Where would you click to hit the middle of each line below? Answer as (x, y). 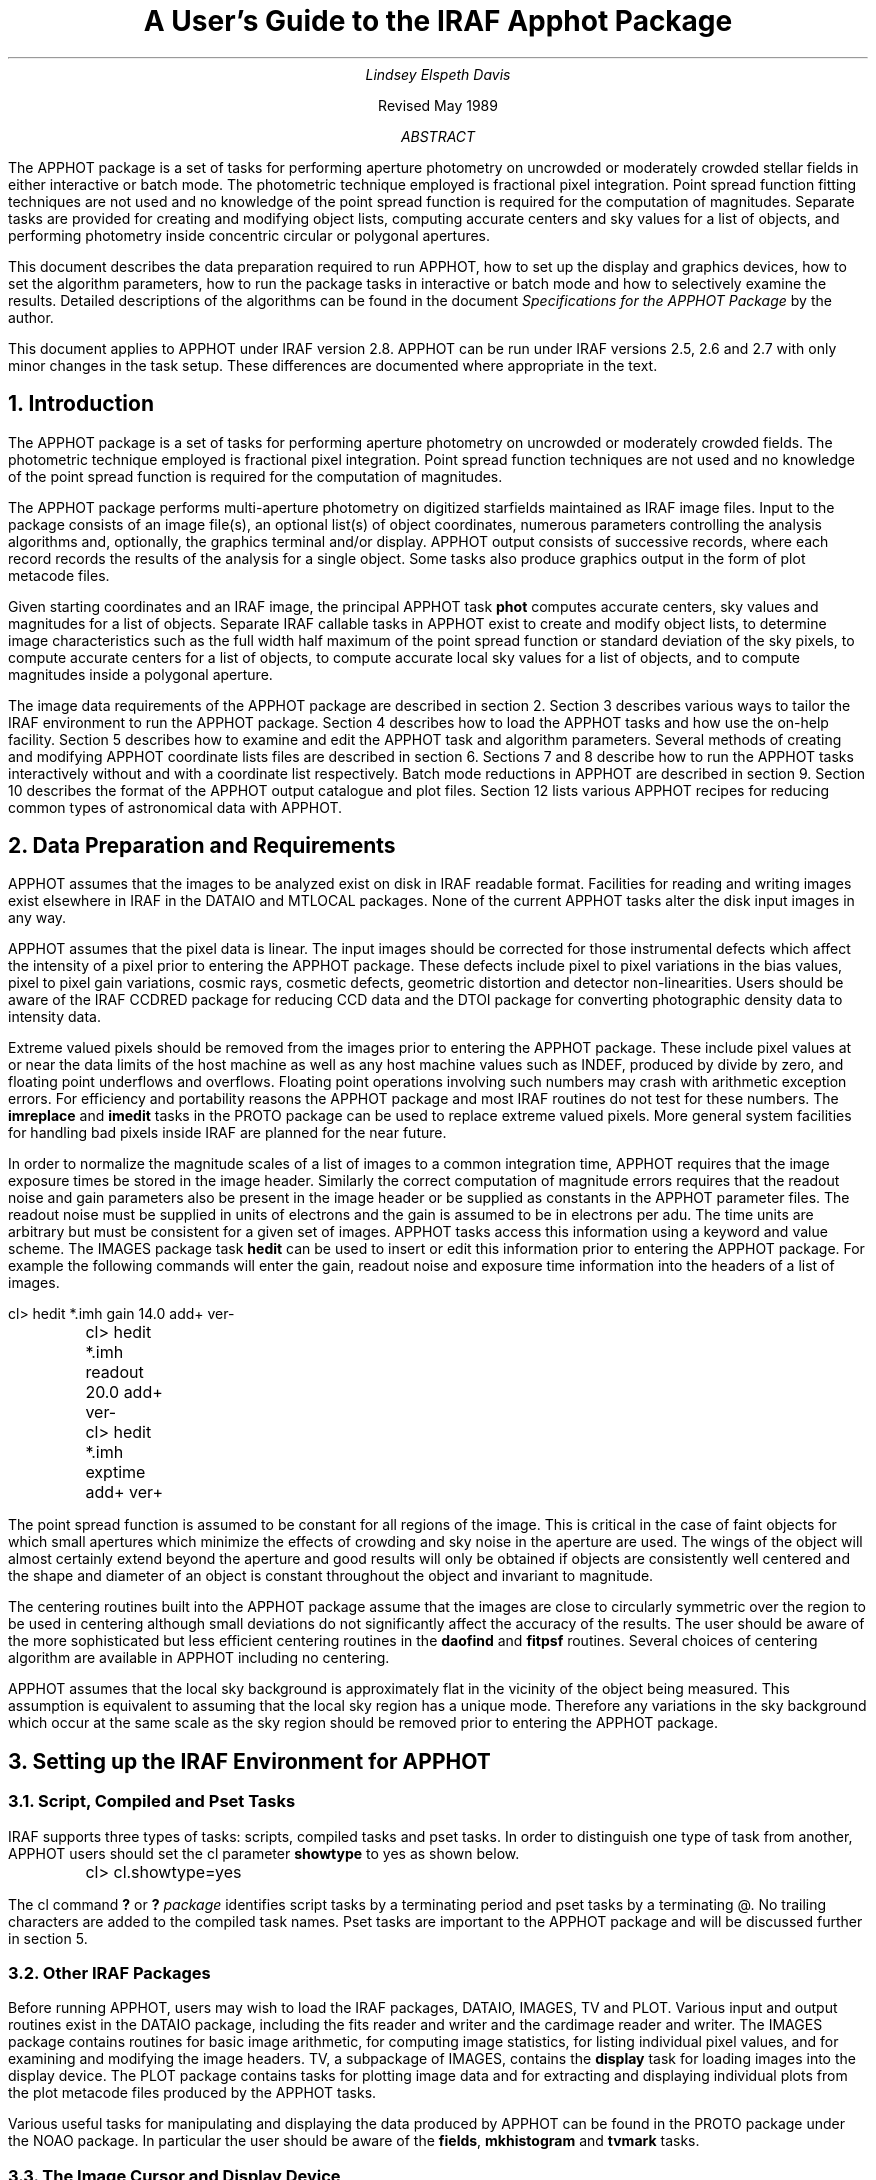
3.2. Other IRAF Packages (109, 1973)
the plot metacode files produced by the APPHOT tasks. (192, 2093)
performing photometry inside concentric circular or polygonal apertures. (249, 235)
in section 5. (48, 1938)
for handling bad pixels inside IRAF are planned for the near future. (227, 1133)
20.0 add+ (124, 1392)
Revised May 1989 (438, 105)
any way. (37, 918)
